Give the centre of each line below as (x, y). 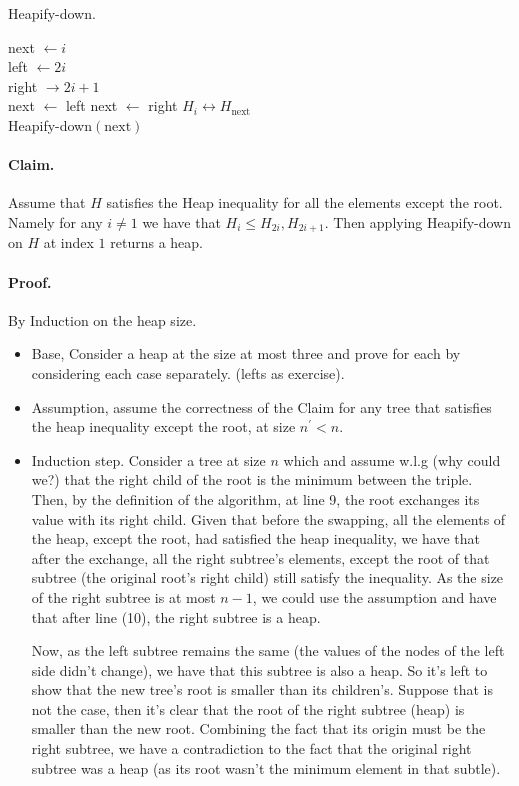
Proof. (30, 281)
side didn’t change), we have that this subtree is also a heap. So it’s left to (259, 669)
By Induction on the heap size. (102, 319)
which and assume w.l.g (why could (392, 459)
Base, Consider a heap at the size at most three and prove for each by (246, 353)
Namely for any (55, 221)
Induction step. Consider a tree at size (148, 459)
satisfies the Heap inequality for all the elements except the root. (304, 202)
